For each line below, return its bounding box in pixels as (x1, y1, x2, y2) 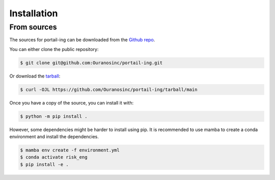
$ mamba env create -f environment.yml (20, 147, 120, 153)
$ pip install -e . (20, 161, 69, 167)
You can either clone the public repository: (9, 46, 99, 52)
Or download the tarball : (9, 73, 61, 79)
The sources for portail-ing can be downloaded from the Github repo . (9, 37, 155, 43)
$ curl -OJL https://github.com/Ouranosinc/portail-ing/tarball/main (20, 87, 198, 92)
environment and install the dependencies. (9, 134, 99, 140)
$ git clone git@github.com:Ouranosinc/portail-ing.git (20, 60, 163, 66)
